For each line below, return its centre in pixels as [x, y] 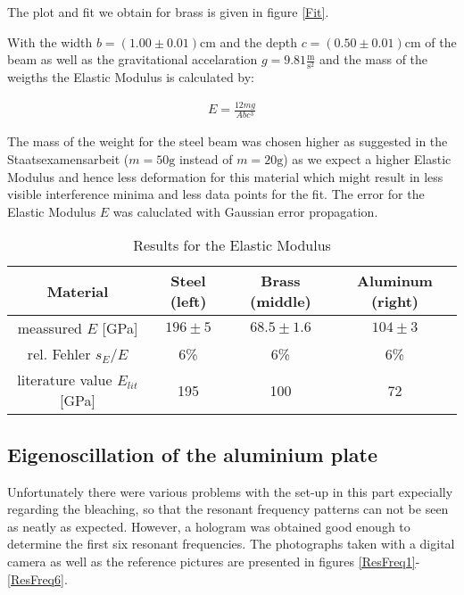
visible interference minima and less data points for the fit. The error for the [216, 194]
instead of [206, 159]
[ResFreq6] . [37, 578]
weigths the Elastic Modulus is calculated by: [131, 77]
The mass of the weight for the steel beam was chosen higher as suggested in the [228, 141]
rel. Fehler [59, 354]
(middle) [281, 302]
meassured [50, 328]
